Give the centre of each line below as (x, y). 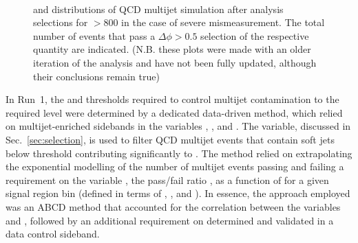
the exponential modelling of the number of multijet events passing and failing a (175, 166)
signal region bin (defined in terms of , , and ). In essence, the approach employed (178, 193)
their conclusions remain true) (96, 76)
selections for (61, 22)
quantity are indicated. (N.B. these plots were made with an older (172, 49)
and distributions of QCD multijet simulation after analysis (158, 9)
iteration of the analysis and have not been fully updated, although (175, 62)
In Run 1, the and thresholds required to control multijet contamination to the (172, 99)
